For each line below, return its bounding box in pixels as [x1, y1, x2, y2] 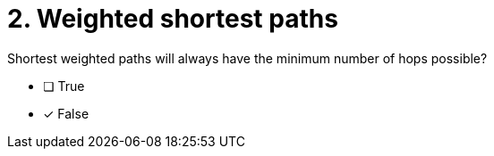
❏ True [43, 78, 85, 94]
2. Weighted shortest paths [7, 4, 338, 34]
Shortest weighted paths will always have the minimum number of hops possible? [7, 50, 488, 66]
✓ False [43, 105, 89, 121]
